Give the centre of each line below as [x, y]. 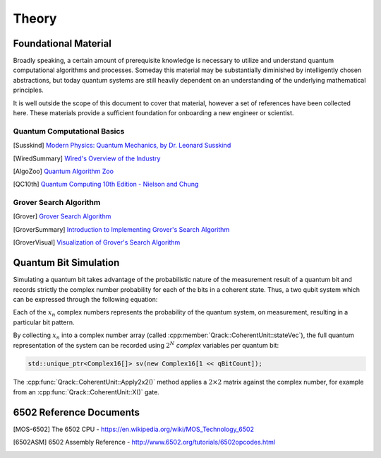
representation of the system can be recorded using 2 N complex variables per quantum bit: [146, 345]
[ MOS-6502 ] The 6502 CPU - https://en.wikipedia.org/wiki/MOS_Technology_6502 [133, 429]
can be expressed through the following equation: [85, 299]
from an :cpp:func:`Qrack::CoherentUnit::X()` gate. [86, 392]
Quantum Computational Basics [69, 131]
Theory [35, 18]
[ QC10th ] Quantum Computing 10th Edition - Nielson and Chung [106, 184]
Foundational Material [62, 43]
